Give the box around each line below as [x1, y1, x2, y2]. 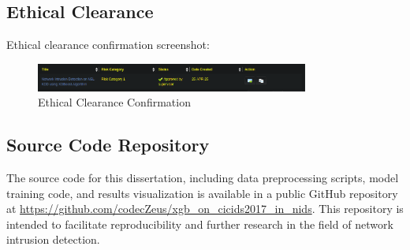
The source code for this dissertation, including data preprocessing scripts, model [6, 169, 399, 185]
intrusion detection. [6, 231, 100, 248]
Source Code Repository [6, 132, 210, 157]
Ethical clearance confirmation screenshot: [6, 36, 210, 53]
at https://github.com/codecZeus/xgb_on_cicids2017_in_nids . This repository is [6, 200, 404, 217]
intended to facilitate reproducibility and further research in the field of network [6, 215, 393, 232]
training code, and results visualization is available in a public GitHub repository [6, 185, 398, 201]
